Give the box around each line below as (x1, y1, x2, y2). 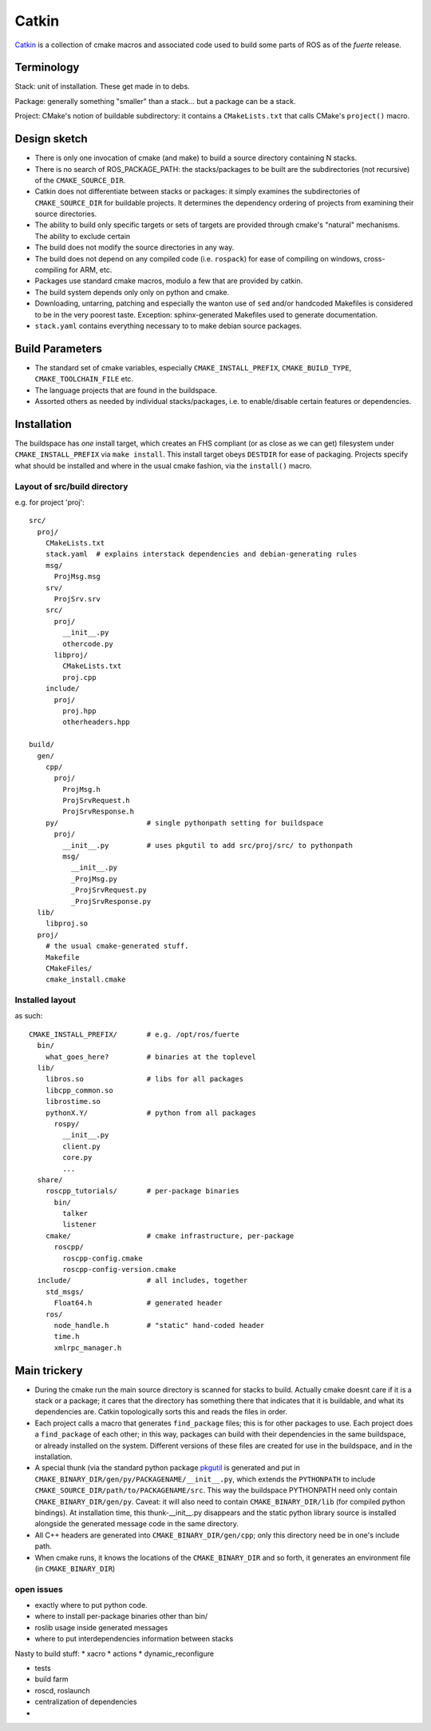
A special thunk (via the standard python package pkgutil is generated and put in (34, 1463, 301, 1473)
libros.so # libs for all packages (45, 1074, 243, 1084)
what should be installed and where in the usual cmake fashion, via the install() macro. (14, 461, 312, 470)
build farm (34, 1674, 69, 1684)
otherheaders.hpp (62, 718, 131, 727)
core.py (62, 1153, 93, 1162)
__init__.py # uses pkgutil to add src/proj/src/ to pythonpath (62, 841, 354, 850)
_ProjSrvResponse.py (70, 897, 152, 905)
